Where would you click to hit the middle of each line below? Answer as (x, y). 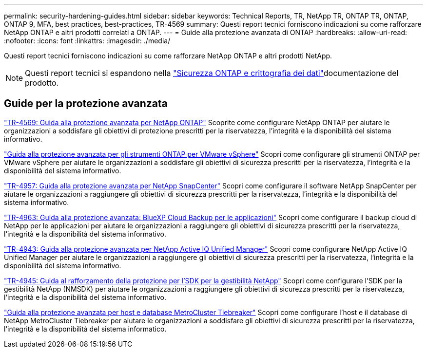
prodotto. (42, 83)
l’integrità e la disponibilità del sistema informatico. (85, 329)
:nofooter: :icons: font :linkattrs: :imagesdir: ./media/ (87, 41)
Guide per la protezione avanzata (86, 104)
